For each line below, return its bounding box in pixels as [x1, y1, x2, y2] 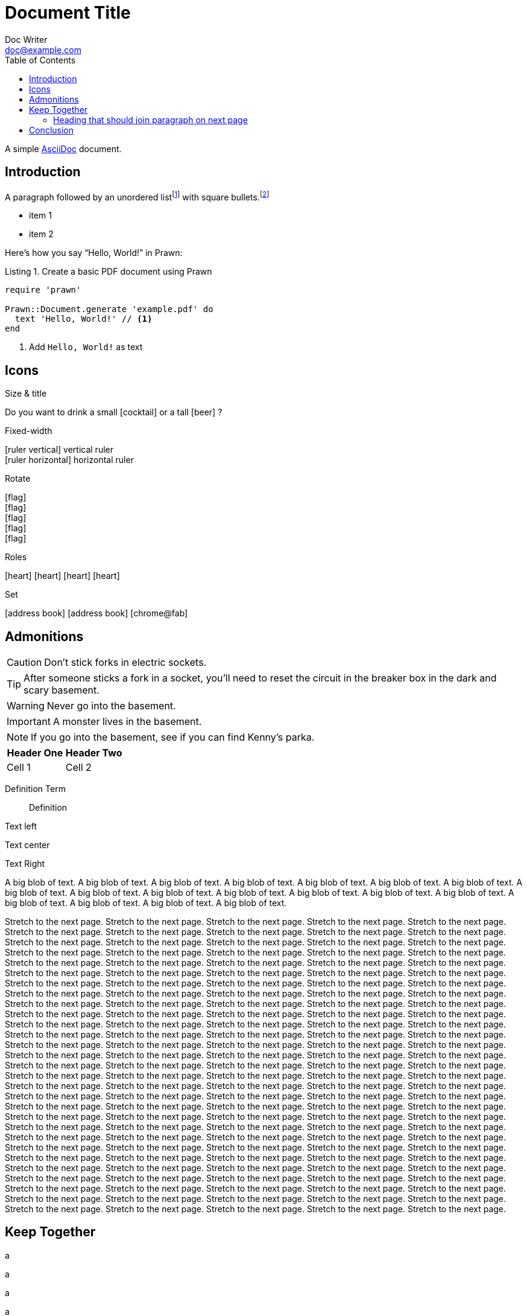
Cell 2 [65, 761, 92, 773]
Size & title [5, 388, 47, 399]
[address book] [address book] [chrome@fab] [5, 608, 188, 619]
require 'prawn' [5, 285, 81, 295]
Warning [7, 699, 45, 712]
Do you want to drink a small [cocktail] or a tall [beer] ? [5, 407, 222, 418]
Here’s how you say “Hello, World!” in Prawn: [5, 248, 183, 258]
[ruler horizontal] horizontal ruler [5, 455, 134, 465]
